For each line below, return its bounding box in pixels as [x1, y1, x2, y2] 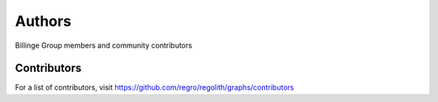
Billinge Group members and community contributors [15, 40, 192, 50]
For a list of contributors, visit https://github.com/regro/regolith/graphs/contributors [15, 83, 294, 92]
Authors [15, 12, 72, 30]
